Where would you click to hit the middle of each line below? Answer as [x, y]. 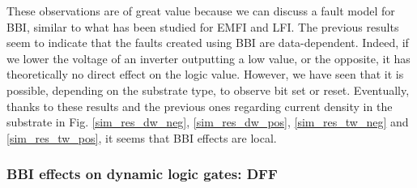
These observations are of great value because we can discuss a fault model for [201, 11]
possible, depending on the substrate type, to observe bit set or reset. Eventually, [208, 90]
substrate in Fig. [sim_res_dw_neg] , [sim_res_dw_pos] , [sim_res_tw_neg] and [208, 122]
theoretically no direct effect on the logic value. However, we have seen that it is [205, 74]
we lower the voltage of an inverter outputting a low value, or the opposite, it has [208, 58]
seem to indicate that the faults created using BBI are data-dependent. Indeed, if [208, 43]
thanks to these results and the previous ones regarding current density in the [200, 106]
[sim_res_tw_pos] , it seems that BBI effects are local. [142, 137]
